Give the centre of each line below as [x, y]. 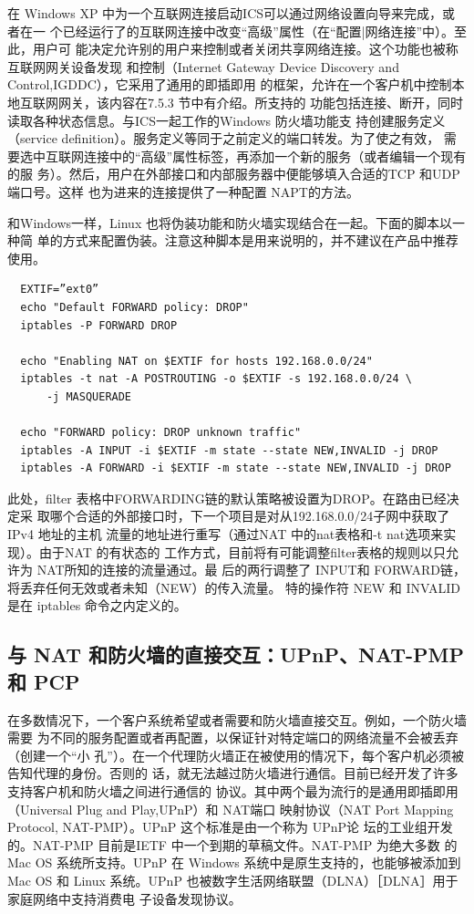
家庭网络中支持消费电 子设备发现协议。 [124, 898]
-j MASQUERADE [89, 396]
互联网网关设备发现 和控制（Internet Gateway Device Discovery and [203, 66]
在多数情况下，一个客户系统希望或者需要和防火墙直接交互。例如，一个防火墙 [237, 719]
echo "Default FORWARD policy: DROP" [134, 307]
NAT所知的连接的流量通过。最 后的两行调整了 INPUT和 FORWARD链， [252, 570]
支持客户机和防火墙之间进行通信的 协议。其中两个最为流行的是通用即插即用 [233, 790]
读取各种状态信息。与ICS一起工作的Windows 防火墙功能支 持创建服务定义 [227, 120]
